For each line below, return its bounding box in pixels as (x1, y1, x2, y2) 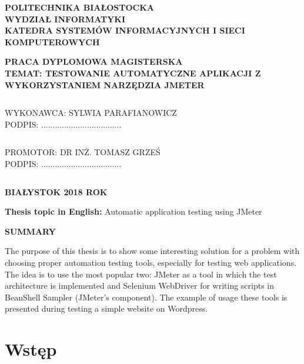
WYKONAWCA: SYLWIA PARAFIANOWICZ (5, 106, 177, 119)
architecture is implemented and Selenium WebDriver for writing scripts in (5, 279, 275, 292)
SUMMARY (5, 225, 56, 237)
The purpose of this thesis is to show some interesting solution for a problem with (5, 245, 300, 257)
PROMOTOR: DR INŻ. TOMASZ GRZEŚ (5, 146, 161, 158)
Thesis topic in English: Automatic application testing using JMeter (5, 205, 262, 218)
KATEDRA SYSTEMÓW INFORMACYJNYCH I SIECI (5, 24, 245, 36)
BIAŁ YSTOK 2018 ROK (5, 185, 108, 198)
